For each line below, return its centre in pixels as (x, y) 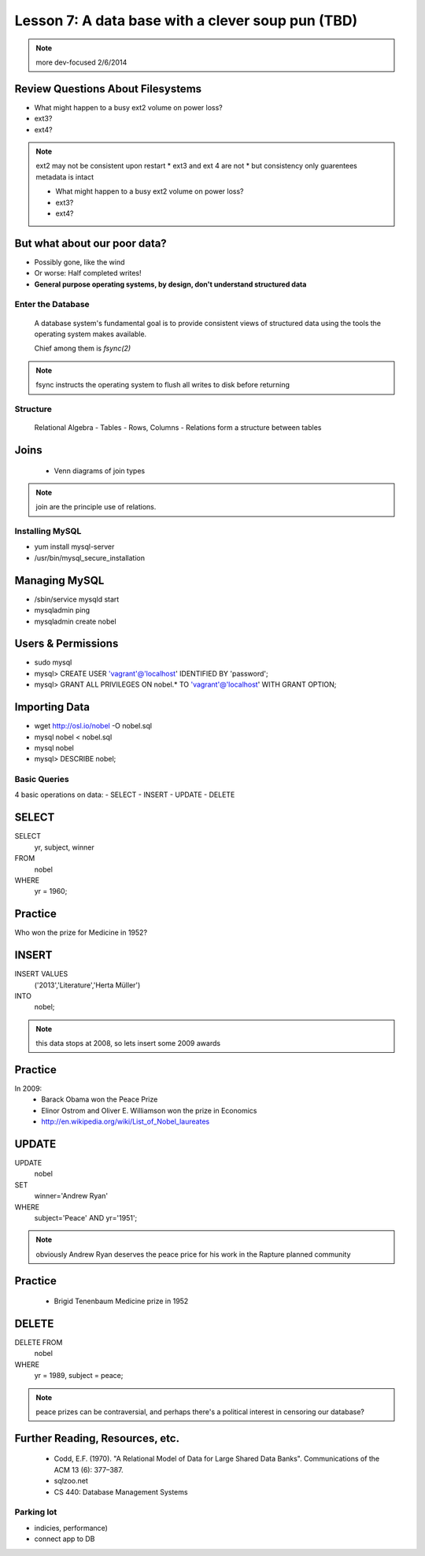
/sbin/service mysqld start (77, 599)
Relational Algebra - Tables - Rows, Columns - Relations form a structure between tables (178, 428)
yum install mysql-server (74, 546)
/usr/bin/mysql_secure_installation (90, 558)
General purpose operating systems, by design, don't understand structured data (170, 284)
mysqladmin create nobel (76, 621)
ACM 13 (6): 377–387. (89, 1469)
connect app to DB (65, 1539)
